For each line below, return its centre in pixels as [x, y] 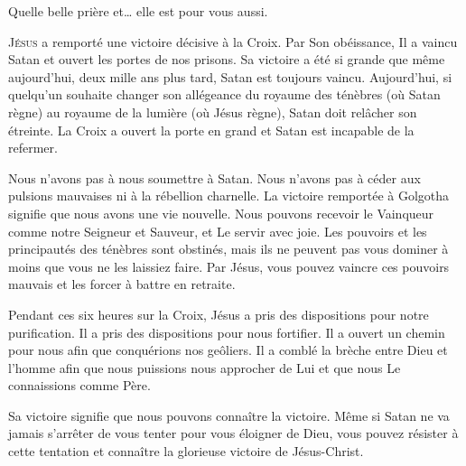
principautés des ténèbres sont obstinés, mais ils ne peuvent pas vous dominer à [228, 249]
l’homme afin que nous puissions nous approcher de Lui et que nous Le [205, 367]
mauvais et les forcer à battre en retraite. [122, 284]
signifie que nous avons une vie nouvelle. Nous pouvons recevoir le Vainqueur [221, 213]
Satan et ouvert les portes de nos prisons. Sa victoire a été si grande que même [227, 59]
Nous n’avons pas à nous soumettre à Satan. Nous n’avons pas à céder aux [214, 177]
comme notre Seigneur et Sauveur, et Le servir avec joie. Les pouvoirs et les [218, 231]
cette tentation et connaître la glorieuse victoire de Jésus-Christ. [186, 451]
